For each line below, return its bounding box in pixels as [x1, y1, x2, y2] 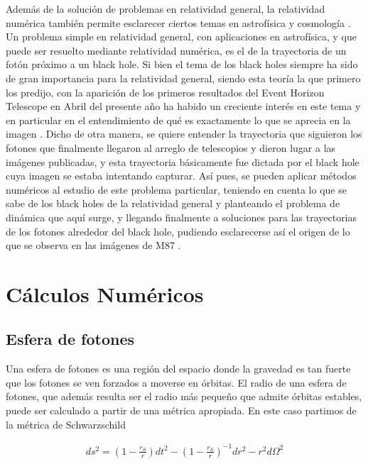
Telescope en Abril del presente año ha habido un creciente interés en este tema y [6, 99, 361, 114]
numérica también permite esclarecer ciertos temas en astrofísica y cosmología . [6, 15, 351, 30]
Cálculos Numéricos [6, 279, 204, 308]
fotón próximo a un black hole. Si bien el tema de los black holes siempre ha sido [6, 57, 358, 72]
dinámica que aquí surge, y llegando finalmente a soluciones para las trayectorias [6, 209, 357, 224]
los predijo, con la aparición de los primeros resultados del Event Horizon [6, 84, 325, 99]
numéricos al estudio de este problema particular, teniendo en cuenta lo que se [6, 182, 347, 197]
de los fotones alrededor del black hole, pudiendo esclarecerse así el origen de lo [6, 223, 350, 238]
